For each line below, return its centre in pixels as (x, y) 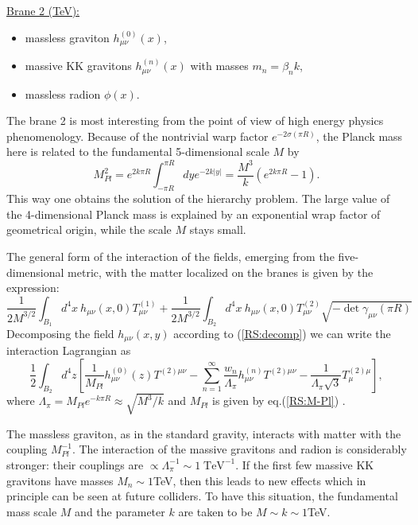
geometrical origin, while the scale (89, 229)
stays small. (218, 229)
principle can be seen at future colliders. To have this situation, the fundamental (202, 496)
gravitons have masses (60, 480)
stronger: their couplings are (75, 464)
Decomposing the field (60, 333)
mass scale (32, 511)
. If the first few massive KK (305, 464)
